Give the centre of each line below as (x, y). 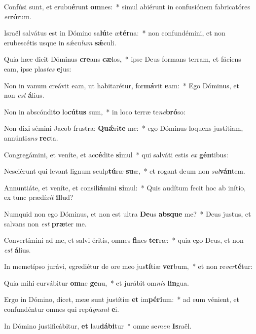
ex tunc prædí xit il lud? (39, 197)
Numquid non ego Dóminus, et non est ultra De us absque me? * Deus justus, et (128, 213)
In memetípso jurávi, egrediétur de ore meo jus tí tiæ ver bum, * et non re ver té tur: (128, 266)
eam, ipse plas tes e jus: (38, 68)
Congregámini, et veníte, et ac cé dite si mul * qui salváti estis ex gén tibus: (116, 154)
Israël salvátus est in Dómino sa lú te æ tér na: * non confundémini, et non (115, 33)
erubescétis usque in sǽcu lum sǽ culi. (60, 42)
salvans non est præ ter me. (45, 223)
